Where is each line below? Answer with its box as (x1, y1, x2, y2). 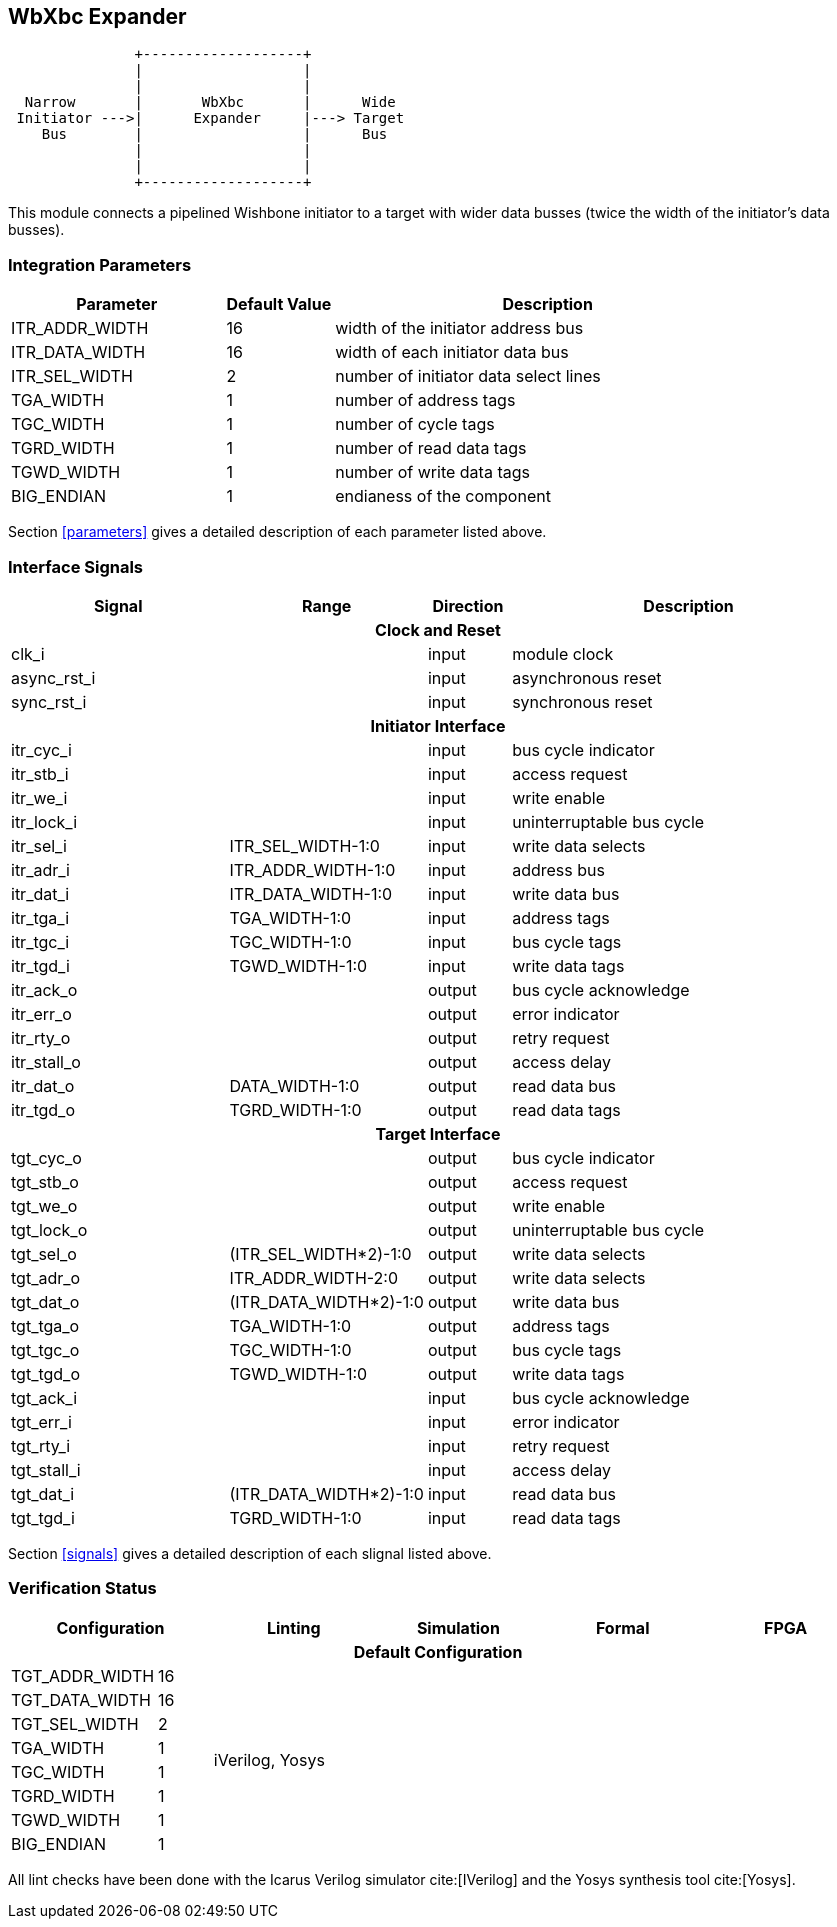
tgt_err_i (11, 1411, 72, 1432)
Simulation (416, 1617, 500, 1638)
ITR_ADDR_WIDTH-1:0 (229, 859, 396, 880)
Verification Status (8, 1578, 157, 1599)
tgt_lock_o (11, 1219, 88, 1240)
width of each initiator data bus (335, 342, 569, 363)
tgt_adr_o (11, 1267, 81, 1288)
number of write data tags (335, 462, 530, 483)
